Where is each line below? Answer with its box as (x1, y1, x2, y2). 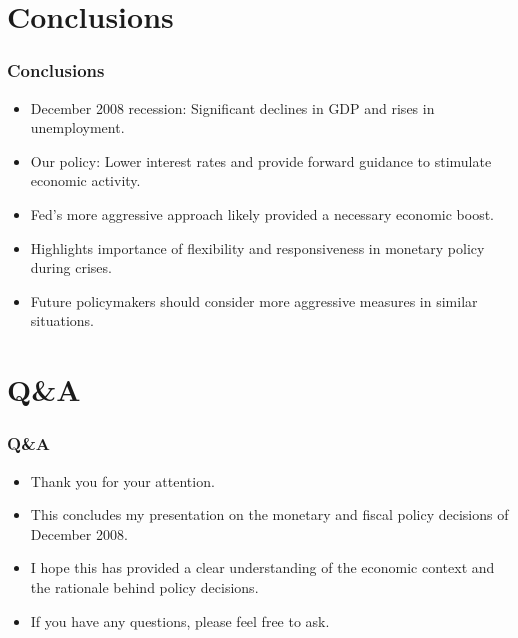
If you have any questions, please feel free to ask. (30, 610, 330, 631)
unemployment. (30, 117, 125, 138)
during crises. (30, 257, 112, 278)
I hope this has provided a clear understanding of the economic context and (30, 557, 495, 578)
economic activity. (30, 170, 141, 191)
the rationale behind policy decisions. (30, 576, 259, 597)
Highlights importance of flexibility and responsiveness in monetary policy (30, 237, 485, 258)
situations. (30, 310, 94, 331)
